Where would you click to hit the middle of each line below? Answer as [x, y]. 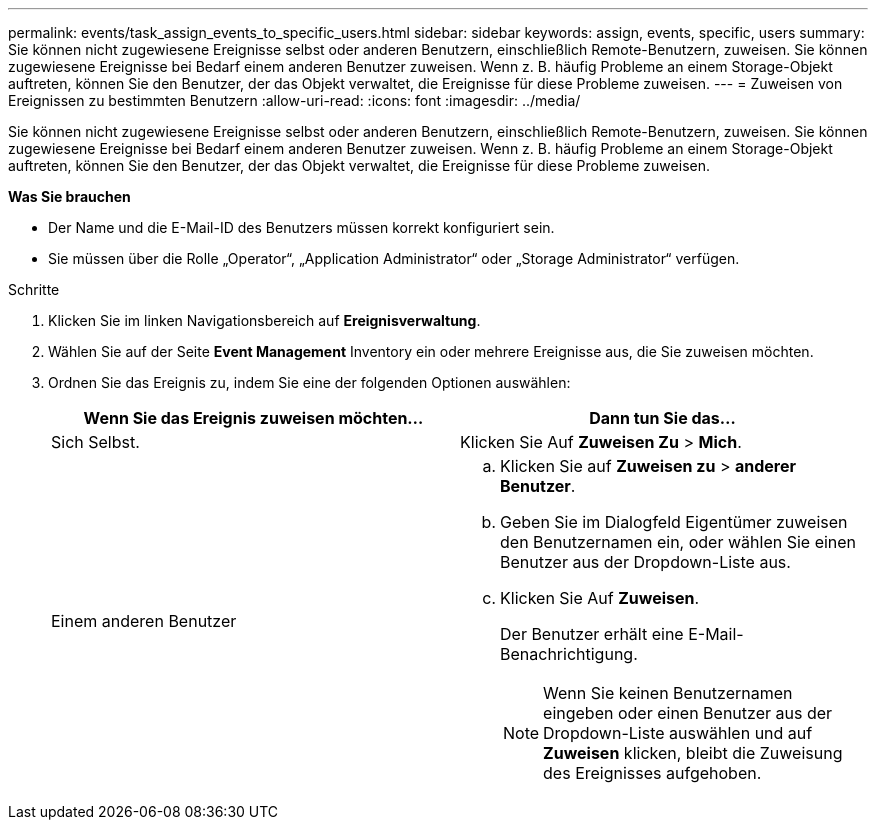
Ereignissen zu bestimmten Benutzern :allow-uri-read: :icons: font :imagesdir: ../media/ [294, 100]
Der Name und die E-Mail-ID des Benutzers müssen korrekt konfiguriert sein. [301, 227]
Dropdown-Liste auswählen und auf [678, 733]
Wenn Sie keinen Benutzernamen [668, 693]
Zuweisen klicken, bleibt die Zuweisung [693, 753]
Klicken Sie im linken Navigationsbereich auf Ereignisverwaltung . [264, 320]
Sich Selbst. [95, 442]
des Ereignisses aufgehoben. [652, 773]
